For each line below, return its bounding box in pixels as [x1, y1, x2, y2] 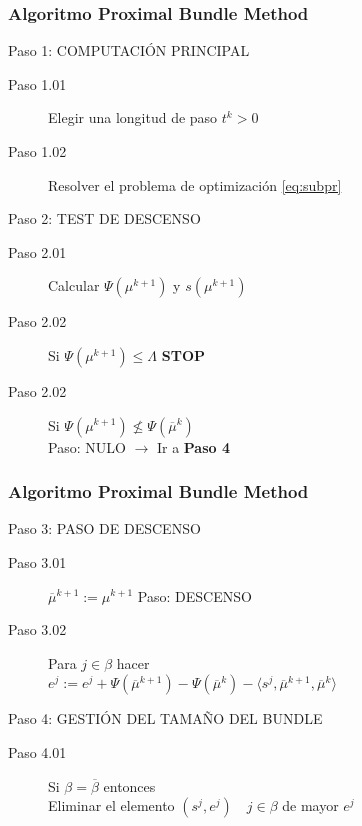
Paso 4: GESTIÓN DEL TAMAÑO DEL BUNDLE [8, 708, 323, 729]
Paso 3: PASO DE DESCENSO [8, 518, 201, 539]
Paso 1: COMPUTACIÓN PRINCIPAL [8, 40, 250, 61]
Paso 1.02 [8, 141, 67, 161]
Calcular [48, 275, 100, 296]
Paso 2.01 [8, 241, 67, 262]
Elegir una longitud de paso [48, 107, 218, 128]
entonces [103, 775, 156, 796]
